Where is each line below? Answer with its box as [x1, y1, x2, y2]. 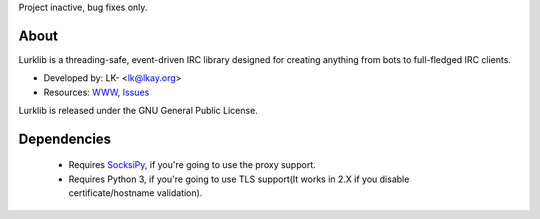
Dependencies [18, 130, 112, 147]
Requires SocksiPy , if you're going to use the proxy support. [68, 159, 316, 171]
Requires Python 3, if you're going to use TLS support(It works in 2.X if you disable [68, 173, 410, 185]
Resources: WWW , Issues [43, 86, 150, 98]
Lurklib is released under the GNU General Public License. [18, 105, 259, 117]
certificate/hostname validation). [68, 187, 203, 199]
